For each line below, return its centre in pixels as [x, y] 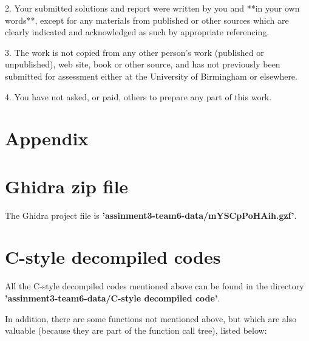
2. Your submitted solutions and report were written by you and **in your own [152, 8]
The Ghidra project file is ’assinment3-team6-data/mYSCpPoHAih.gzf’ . [151, 215]
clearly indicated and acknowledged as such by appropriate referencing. [137, 32]
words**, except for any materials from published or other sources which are [147, 20]
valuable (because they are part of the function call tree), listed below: [136, 330]
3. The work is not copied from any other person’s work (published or [134, 52]
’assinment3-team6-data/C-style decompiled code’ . [113, 298]
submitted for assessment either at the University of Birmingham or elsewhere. [151, 76]
